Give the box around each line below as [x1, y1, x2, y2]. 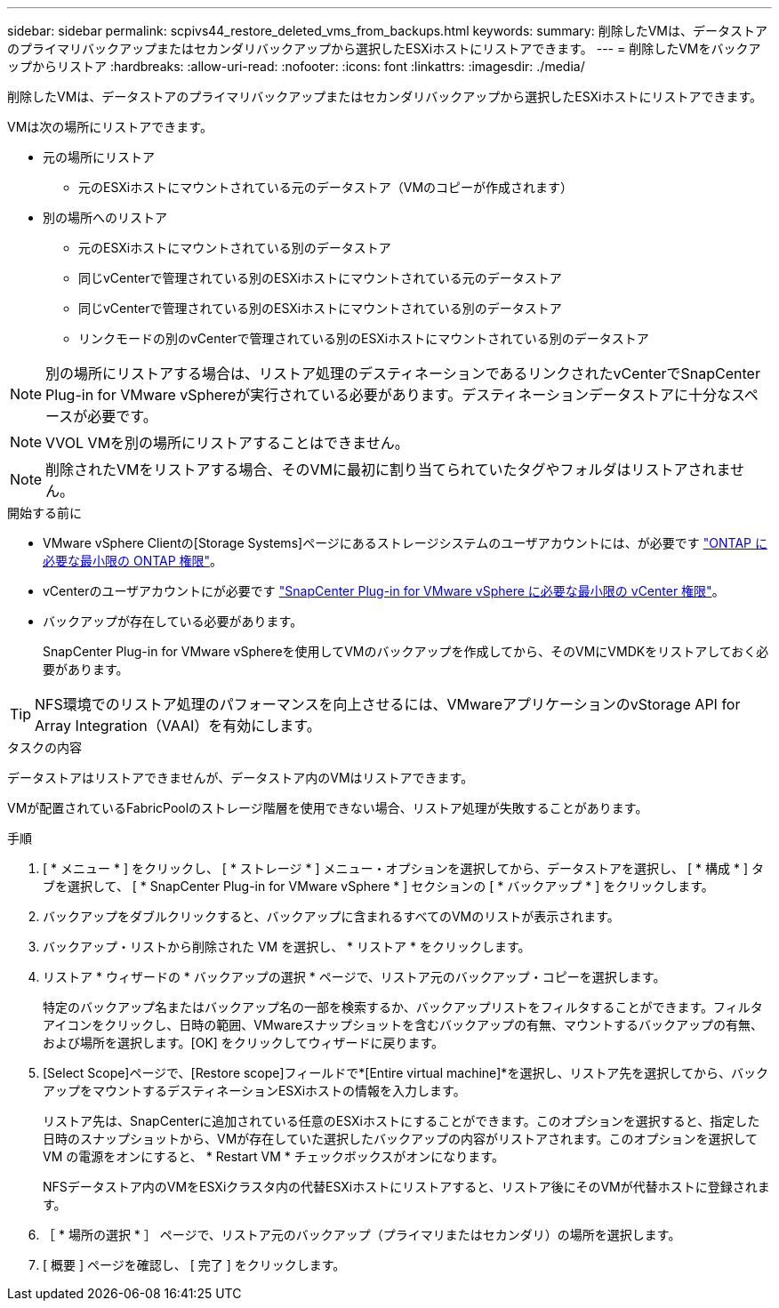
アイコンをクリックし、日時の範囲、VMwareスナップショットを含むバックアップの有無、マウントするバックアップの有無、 [43, 1017, 764, 1032]
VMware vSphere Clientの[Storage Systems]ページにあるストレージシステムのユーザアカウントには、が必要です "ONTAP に [43, 535, 767, 550]
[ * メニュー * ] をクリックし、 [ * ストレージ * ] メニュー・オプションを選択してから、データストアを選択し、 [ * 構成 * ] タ [43, 861, 764, 876]
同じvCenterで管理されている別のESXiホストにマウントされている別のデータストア [78, 301, 562, 316]
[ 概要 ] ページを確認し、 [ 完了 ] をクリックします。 [43, 1257, 346, 1272]
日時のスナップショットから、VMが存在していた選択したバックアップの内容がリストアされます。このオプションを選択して [43, 1131, 759, 1146]
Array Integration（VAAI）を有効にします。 [35, 717, 321, 734]
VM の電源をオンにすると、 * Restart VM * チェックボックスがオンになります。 [43, 1149, 504, 1164]
